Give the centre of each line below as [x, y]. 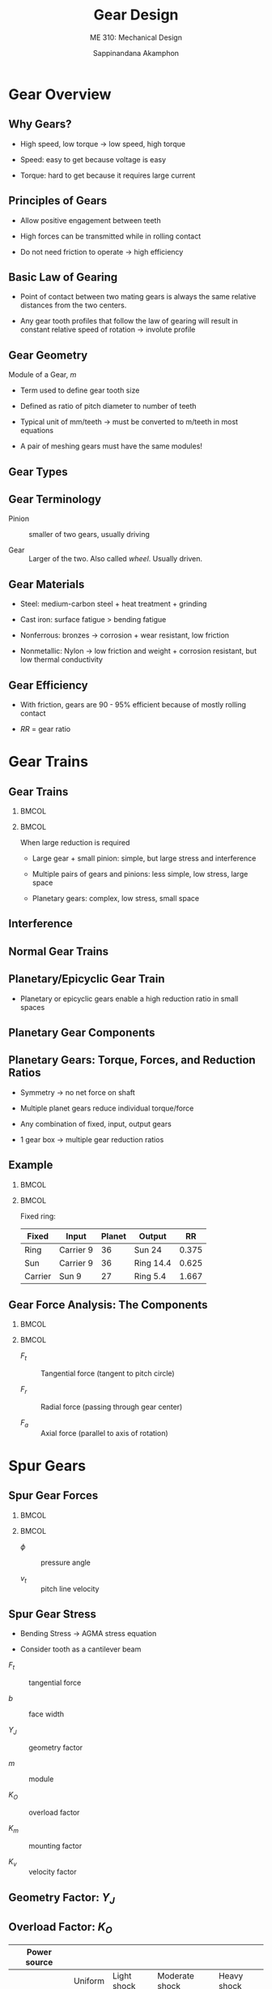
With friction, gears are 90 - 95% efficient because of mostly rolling [133, 705]
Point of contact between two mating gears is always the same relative [138, 297]
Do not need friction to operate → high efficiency [102, 251]
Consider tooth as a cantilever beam [81, 1649]
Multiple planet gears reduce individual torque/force [107, 1108]
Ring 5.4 [150, 1276]
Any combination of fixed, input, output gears [96, 1123]
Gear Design [136, 15]
